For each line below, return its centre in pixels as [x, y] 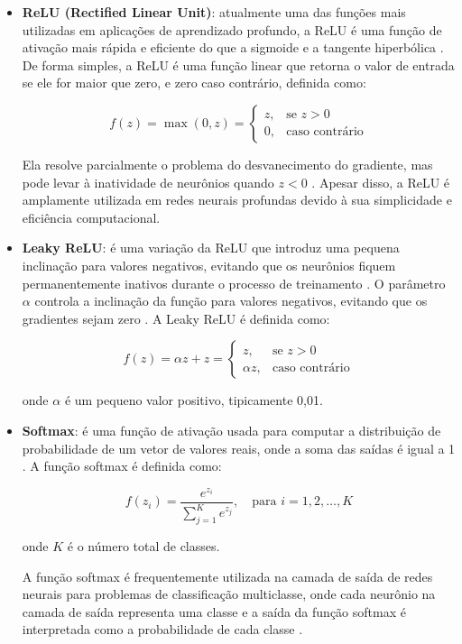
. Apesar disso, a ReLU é [381, 182]
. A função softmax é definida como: [122, 466]
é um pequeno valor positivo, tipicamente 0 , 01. [194, 400]
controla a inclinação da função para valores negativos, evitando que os [231, 301]
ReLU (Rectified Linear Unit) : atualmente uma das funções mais [214, 12]
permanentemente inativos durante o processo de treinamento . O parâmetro [234, 283]
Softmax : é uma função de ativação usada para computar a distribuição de [231, 430]
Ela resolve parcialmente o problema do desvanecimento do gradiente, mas [227, 164]
